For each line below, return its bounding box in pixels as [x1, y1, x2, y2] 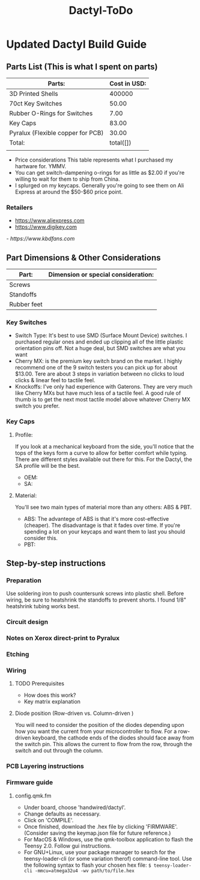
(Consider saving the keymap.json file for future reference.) [23, 829, 171, 837]
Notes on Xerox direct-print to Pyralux [6, 634, 120, 643]
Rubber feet [9, 300, 43, 309]
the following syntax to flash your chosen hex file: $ [23, 861, 151, 869]
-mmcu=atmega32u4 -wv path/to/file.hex [35, 867, 135, 874]
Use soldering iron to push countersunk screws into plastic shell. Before [6, 590, 184, 597]
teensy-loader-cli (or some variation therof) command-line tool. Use [23, 855, 192, 862]
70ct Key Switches [9, 99, 62, 107]
